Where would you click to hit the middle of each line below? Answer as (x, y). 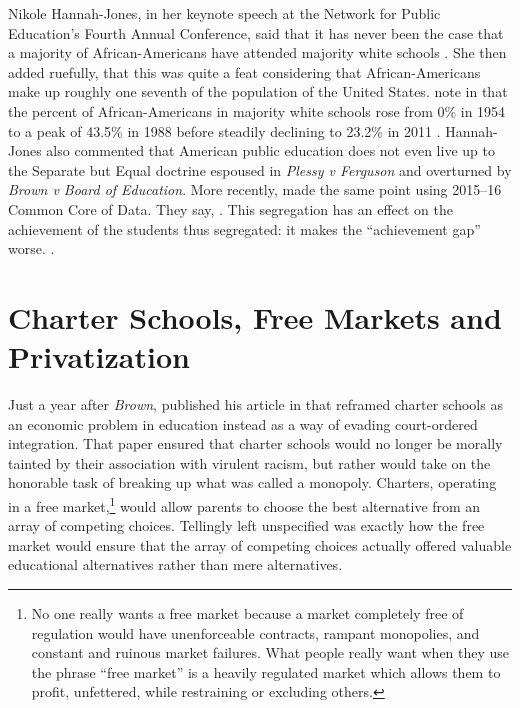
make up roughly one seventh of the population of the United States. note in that (258, 91)
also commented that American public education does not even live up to (270, 150)
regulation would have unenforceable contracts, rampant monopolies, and (255, 632)
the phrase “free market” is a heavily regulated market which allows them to (266, 671)
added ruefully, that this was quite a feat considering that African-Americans (244, 71)
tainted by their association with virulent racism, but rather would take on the (249, 462)
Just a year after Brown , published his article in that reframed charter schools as (255, 404)
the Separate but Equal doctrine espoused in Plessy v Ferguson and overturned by (260, 169)
